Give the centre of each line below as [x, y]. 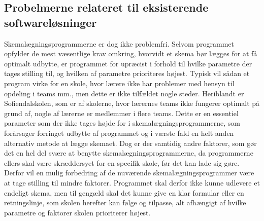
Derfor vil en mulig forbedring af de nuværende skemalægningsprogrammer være [129, 173]
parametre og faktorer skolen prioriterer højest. [77, 212]
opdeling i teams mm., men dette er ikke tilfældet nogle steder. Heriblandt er [124, 93]
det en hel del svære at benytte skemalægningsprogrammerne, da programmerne [129, 153]
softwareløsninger [51, 22]
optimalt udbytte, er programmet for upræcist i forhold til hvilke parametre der [128, 63]
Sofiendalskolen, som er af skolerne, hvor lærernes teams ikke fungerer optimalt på [132, 103]
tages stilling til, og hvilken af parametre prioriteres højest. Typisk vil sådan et [127, 73]
